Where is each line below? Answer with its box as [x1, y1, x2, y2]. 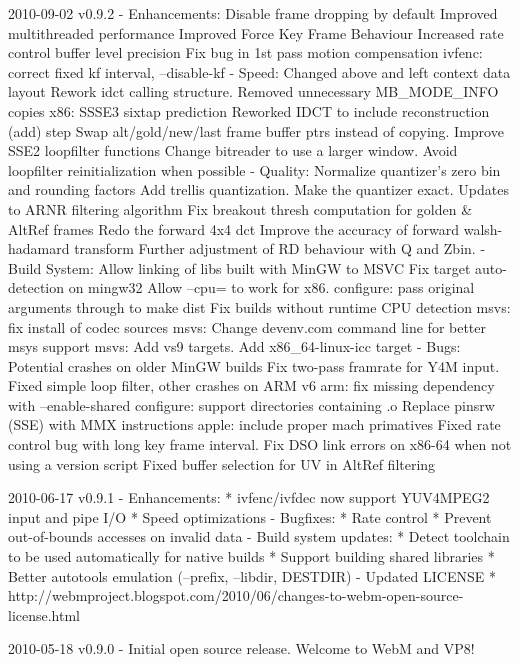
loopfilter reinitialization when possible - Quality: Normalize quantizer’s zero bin [8, 159, 501, 180]
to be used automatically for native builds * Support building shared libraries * [8, 546, 495, 567]
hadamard [8, 238, 70, 259]
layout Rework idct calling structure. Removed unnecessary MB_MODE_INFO [8, 81, 499, 102]
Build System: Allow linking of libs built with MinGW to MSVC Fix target [8, 257, 471, 278]
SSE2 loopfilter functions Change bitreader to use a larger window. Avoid [8, 140, 458, 161]
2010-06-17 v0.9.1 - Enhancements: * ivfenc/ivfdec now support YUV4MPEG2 [8, 487, 490, 508]
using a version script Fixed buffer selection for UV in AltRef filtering [8, 453, 436, 474]
